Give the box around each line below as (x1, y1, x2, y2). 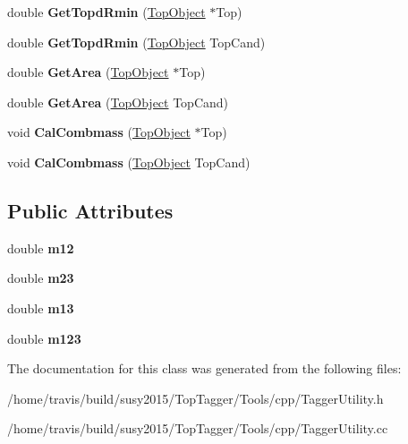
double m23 (7, 269, 74, 287)
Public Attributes (7, 196, 174, 224)
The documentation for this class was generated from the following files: (7, 359, 402, 378)
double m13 (7, 298, 74, 317)
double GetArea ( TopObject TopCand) (7, 92, 229, 111)
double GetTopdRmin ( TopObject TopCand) (7, 32, 266, 51)
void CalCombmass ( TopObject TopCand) (7, 152, 251, 171)
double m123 (7, 329, 81, 347)
